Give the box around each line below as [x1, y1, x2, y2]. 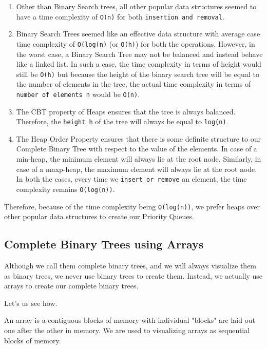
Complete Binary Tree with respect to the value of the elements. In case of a [16, 143, 257, 154]
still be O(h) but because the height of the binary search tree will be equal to [16, 68, 259, 79]
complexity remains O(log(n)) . [16, 183, 115, 194]
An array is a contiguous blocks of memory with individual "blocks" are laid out [4, 315, 255, 325]
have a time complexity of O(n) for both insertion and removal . [16, 11, 224, 22]
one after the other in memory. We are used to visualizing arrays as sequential [4, 324, 250, 335]
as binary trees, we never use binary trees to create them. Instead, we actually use [4, 270, 263, 281]
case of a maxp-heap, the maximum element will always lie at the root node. [16, 163, 257, 174]
